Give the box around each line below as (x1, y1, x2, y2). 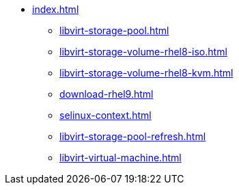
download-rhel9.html (59, 88, 154, 100)
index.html (32, 3, 79, 15)
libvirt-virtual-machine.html (59, 152, 182, 163)
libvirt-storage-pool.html (59, 25, 169, 36)
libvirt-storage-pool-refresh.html (59, 131, 206, 142)
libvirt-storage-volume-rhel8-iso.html (59, 46, 227, 57)
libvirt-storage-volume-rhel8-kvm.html (59, 67, 234, 79)
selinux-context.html (59, 109, 152, 121)
